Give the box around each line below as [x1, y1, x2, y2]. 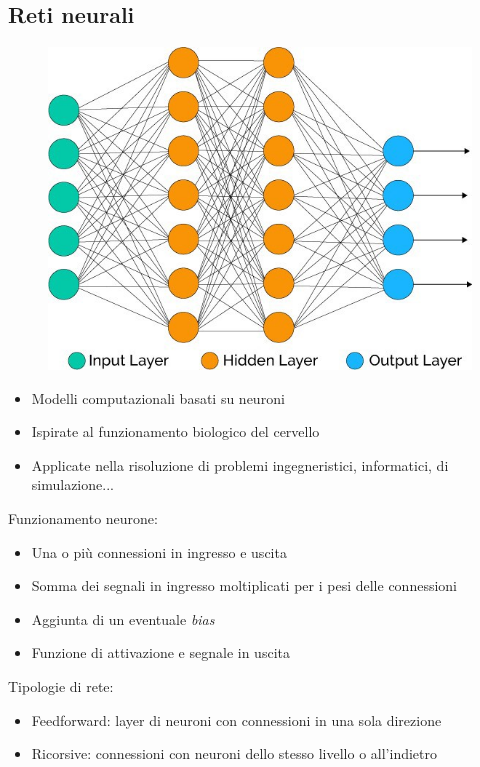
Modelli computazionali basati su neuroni [31, 387, 285, 408]
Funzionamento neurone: [8, 508, 158, 529]
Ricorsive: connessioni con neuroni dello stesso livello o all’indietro [31, 743, 438, 764]
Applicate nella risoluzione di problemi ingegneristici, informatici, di [31, 454, 449, 475]
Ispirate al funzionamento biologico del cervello [31, 421, 320, 442]
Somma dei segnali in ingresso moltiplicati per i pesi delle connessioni [31, 575, 457, 596]
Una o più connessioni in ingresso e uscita [31, 541, 287, 562]
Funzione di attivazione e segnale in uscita [31, 642, 290, 663]
